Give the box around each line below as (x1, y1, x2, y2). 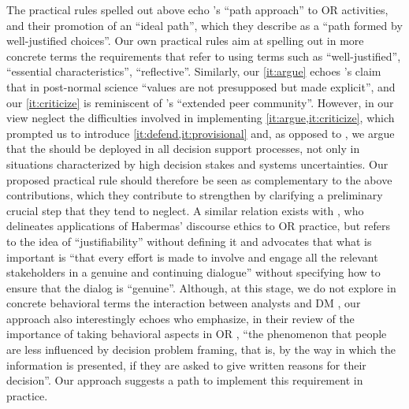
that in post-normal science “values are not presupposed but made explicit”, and (6, 78, 396, 95)
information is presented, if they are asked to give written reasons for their (6, 356, 366, 373)
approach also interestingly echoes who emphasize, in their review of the (6, 310, 355, 326)
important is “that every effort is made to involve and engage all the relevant (6, 248, 378, 265)
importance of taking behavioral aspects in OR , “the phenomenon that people (6, 325, 387, 342)
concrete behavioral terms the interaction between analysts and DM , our (6, 295, 361, 311)
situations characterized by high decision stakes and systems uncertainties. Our (6, 155, 389, 172)
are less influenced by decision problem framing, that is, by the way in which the (6, 341, 396, 358)
